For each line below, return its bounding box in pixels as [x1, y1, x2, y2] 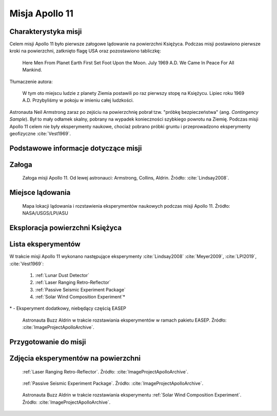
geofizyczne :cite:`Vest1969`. [9, 130, 71, 136]
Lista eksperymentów [9, 240, 81, 249]
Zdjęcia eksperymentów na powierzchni [9, 354, 141, 363]
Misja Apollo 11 [9, 8, 74, 19]
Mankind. [22, 67, 42, 73]
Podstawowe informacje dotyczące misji [9, 144, 142, 152]
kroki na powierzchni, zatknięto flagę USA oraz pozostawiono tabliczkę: [9, 48, 161, 54]
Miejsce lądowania [9, 188, 71, 197]
